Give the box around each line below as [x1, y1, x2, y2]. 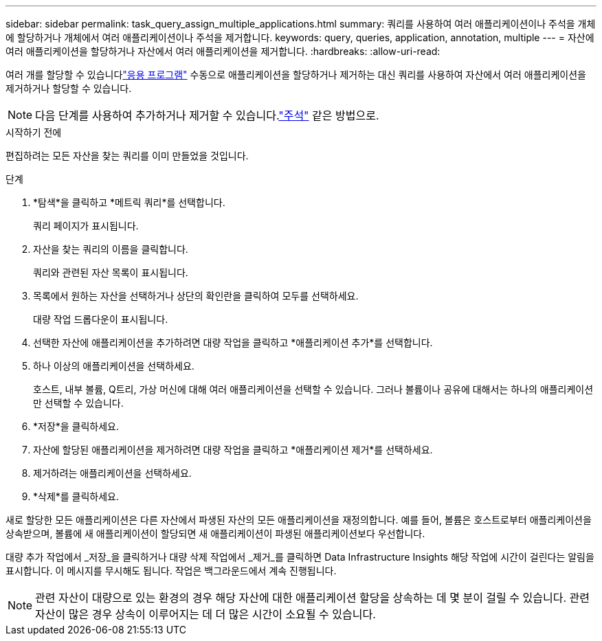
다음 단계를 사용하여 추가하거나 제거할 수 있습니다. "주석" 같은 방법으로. [35, 109, 379, 122]
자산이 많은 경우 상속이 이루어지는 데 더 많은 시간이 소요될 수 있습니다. [35, 607, 376, 621]
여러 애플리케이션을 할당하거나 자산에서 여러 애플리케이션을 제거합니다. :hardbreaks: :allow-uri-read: [5, 45, 441, 57]
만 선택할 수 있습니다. [33, 397, 124, 409]
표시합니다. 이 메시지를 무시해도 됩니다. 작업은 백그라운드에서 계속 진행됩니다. [5, 565, 337, 576]
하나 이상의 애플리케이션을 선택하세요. [33, 360, 194, 372]
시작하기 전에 [5, 126, 62, 138]
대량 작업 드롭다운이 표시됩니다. [33, 313, 168, 325]
